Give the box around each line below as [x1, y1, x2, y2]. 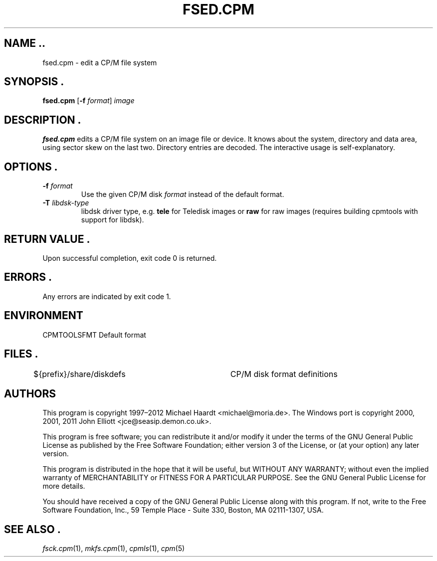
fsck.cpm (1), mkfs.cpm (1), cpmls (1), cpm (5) [42, 544, 185, 553]
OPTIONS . [4, 160, 58, 173]
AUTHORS [4, 387, 56, 400]
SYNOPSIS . [4, 75, 64, 88]
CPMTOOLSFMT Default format [42, 330, 146, 339]
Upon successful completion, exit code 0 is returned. [42, 253, 217, 262]
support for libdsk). [81, 215, 144, 224]
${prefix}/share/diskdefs [33, 369, 126, 379]
